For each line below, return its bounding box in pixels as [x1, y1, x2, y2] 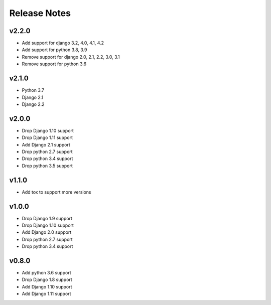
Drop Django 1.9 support [22, 215, 73, 221]
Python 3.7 [22, 87, 45, 93]
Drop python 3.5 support [22, 163, 73, 169]
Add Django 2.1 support [22, 141, 70, 147]
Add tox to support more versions [22, 189, 91, 195]
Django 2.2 [22, 101, 45, 107]
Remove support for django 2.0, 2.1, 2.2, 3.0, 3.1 [22, 54, 120, 60]
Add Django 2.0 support [22, 229, 72, 235]
